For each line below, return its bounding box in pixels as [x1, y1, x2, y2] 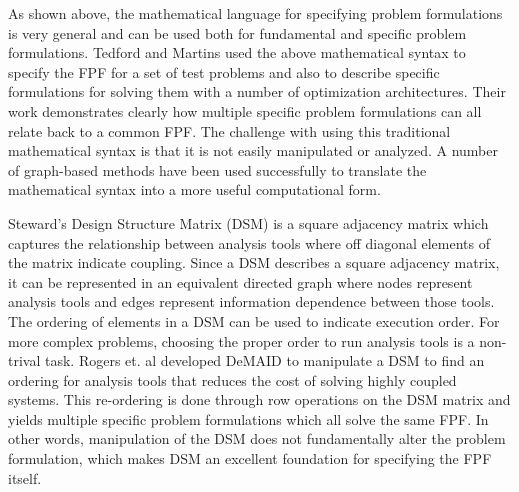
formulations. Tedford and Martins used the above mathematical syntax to [8, 42, 466, 63]
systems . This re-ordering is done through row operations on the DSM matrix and [8, 389, 511, 410]
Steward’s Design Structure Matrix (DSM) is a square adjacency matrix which [8, 212, 489, 233]
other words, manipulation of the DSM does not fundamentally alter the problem [8, 428, 506, 449]
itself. [8, 467, 42, 488]
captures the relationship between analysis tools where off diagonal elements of [8, 232, 490, 253]
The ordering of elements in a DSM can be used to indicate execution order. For [8, 310, 500, 331]
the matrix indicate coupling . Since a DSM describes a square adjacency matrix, [8, 252, 500, 273]
